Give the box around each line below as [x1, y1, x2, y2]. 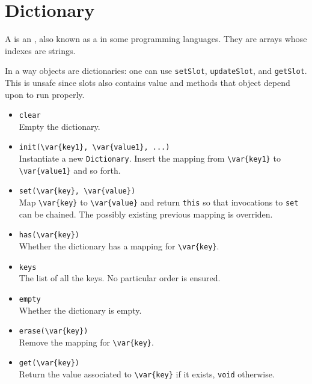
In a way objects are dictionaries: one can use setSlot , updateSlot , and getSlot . [5, 64, 307, 77]
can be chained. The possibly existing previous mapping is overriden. [19, 207, 273, 220]
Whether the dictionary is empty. [19, 303, 142, 316]
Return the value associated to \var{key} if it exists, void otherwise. [19, 368, 275, 380]
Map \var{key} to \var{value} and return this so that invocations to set [19, 196, 299, 209]
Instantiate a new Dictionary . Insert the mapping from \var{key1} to [19, 152, 281, 165]
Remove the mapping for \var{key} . [19, 335, 154, 348]
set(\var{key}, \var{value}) [19, 187, 136, 196]
